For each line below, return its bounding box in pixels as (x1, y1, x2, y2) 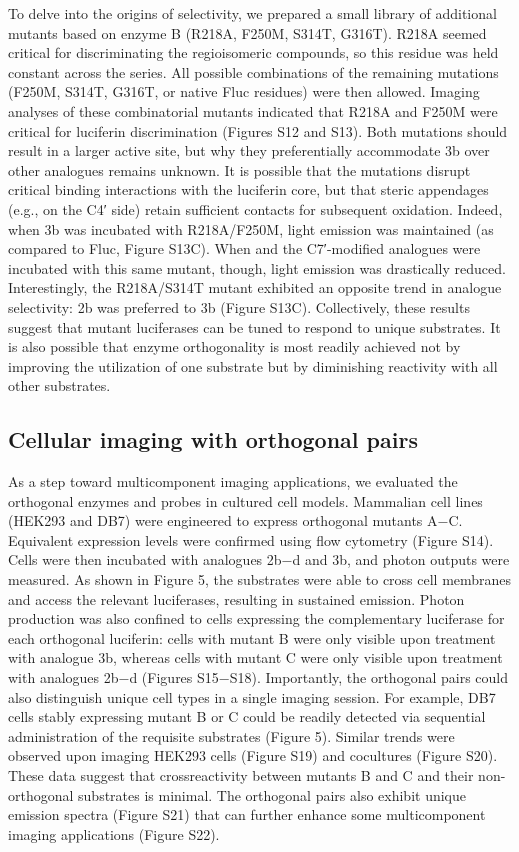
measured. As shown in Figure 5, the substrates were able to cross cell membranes (8, 569, 512, 590)
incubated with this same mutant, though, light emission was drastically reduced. (8, 257, 506, 278)
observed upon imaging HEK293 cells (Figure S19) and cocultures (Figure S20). (8, 745, 498, 766)
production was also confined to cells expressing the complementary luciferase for (8, 608, 505, 629)
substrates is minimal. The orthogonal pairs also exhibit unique (78, 784, 466, 805)
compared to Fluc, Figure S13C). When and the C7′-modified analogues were (8, 238, 481, 259)
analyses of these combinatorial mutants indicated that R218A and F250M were (8, 100, 498, 121)
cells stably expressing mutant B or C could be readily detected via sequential (8, 706, 486, 727)
